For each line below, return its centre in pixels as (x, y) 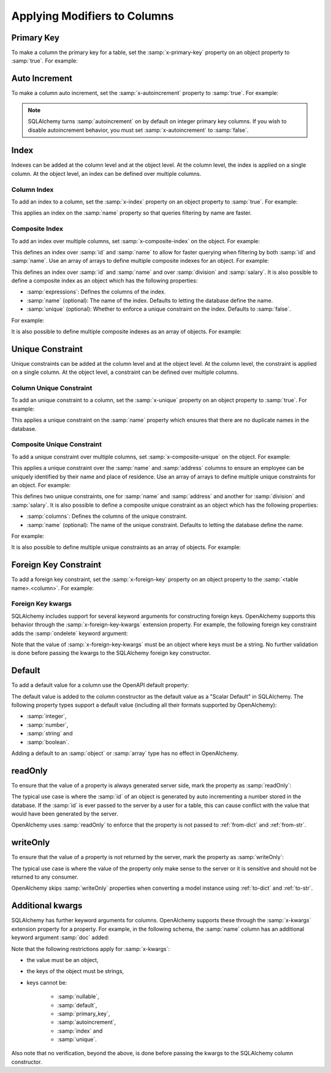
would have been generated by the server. (65, 814)
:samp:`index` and (80, 1031)
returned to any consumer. (45, 877)
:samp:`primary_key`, (84, 1014)
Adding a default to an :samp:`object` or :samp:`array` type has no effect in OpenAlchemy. (125, 753)
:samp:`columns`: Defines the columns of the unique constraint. (107, 516)
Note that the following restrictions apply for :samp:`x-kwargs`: (90, 949)
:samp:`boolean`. (48, 742)
